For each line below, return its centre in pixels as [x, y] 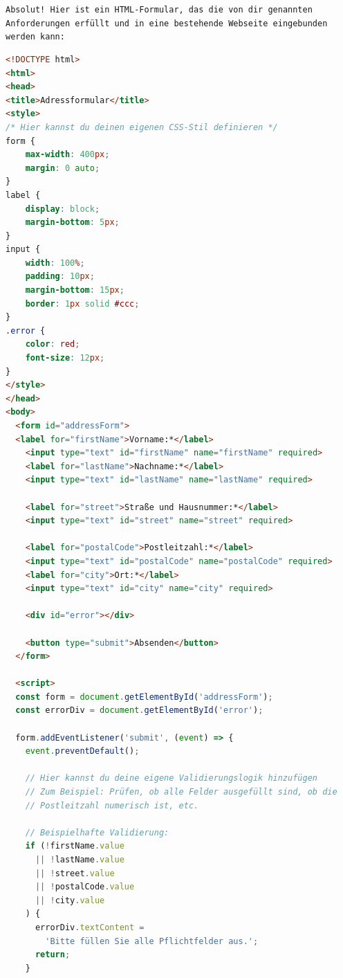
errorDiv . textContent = [90, 927]
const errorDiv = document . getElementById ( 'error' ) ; [139, 710]
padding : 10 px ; [60, 277]
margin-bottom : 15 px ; [75, 290]
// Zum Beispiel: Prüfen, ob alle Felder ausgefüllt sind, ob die [181, 792]
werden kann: [35, 37]
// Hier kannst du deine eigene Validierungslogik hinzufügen [171, 778]
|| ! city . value [70, 900]
